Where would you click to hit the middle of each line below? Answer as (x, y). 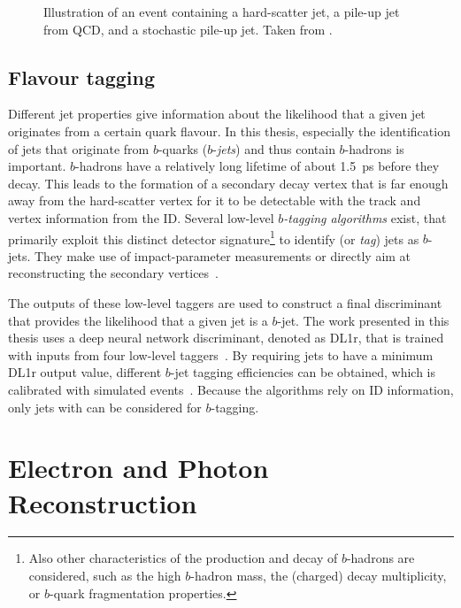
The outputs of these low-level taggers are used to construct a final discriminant (225, 302)
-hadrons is (374, 148)
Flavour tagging (82, 77)
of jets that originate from (79, 148)
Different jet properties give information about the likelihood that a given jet (217, 114)
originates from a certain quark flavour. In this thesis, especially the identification (229, 131)
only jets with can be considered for (105, 407)
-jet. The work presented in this (363, 320)
